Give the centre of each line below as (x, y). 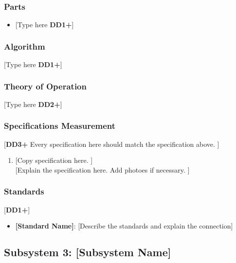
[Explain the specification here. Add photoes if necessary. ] (102, 169)
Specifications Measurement (60, 126)
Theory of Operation (45, 86)
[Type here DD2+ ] (33, 104)
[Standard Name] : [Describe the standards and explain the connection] (124, 226)
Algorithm (25, 46)
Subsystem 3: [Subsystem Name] (88, 252)
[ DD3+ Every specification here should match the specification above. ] (112, 144)
